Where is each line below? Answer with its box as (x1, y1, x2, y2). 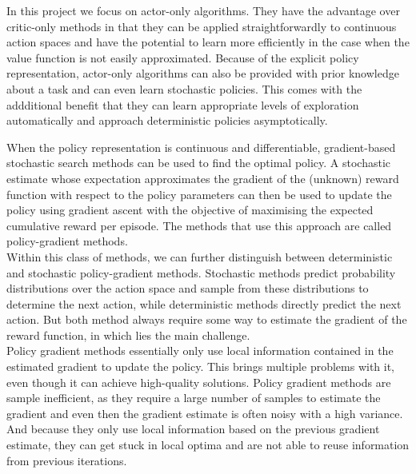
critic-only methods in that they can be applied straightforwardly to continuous (6, 18, 397, 34)
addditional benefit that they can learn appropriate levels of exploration (6, 96, 359, 113)
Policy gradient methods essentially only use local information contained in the (6, 342, 394, 359)
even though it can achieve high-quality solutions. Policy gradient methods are (6, 373, 391, 390)
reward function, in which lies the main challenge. (6, 326, 250, 343)
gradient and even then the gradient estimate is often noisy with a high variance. (6, 404, 403, 421)
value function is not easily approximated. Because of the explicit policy (6, 49, 359, 66)
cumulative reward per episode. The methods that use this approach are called (6, 217, 392, 233)
